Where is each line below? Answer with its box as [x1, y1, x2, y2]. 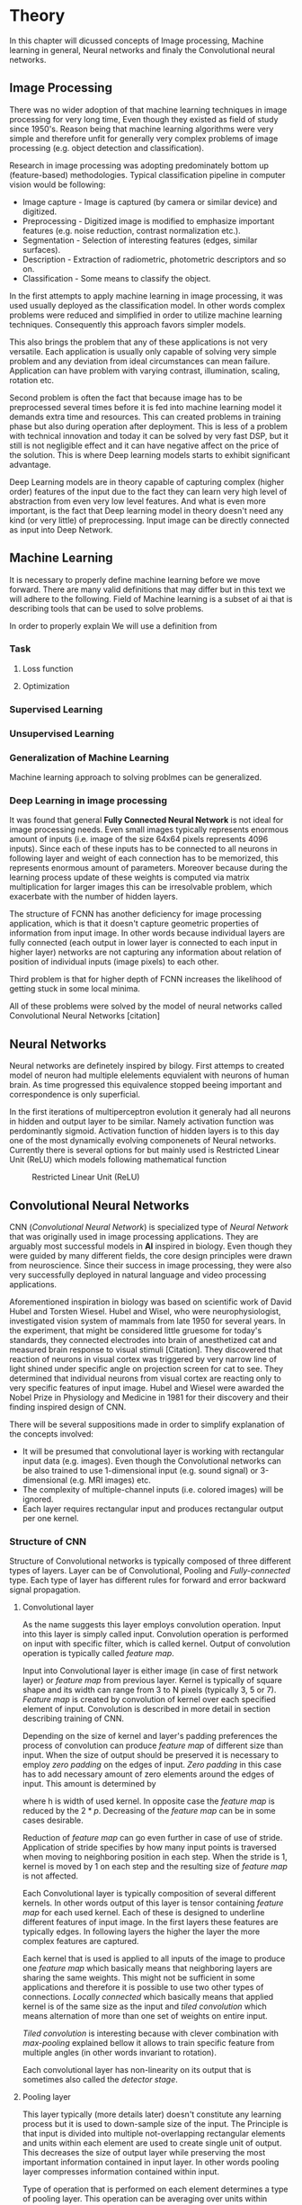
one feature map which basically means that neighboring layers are [22, 1963, 272, 1974]
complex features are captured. [22, 1936, 139, 1947]
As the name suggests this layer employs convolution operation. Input [22, 1619, 281, 1630]
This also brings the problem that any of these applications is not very [9, 336, 268, 347]
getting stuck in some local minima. [9, 983, 141, 994]
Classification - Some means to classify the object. [22, 273, 211, 283]
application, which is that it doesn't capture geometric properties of [9, 919, 259, 929]
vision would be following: [9, 179, 106, 190]
